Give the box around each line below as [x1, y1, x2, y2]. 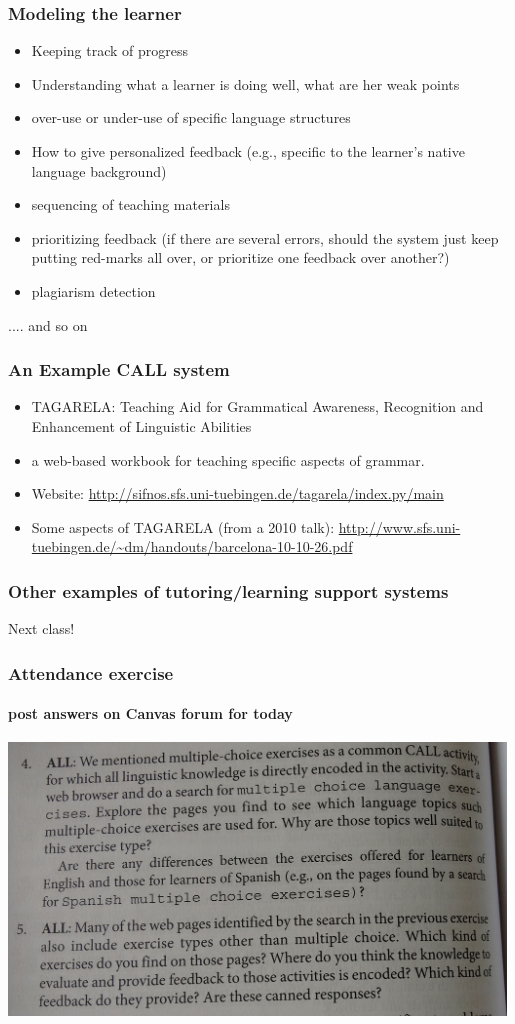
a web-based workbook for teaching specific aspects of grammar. [31, 449, 425, 470]
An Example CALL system [8, 357, 230, 382]
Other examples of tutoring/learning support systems [8, 578, 449, 603]
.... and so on [8, 314, 88, 335]
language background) [31, 160, 167, 181]
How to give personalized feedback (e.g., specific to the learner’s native [31, 141, 465, 161]
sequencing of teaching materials [31, 194, 230, 215]
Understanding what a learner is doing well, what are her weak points [31, 73, 460, 94]
